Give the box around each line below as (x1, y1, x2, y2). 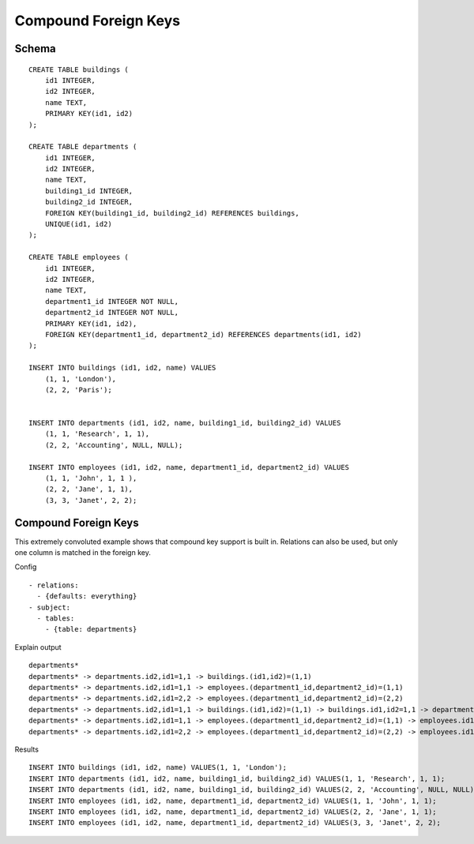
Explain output (14, 642, 62, 651)
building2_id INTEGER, (44, 197, 134, 207)
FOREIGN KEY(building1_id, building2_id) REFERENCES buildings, (44, 208, 299, 217)
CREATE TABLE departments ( (28, 142, 137, 152)
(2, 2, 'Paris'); (44, 385, 112, 394)
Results (14, 745, 39, 754)
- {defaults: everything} (36, 592, 137, 601)
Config (14, 562, 37, 572)
